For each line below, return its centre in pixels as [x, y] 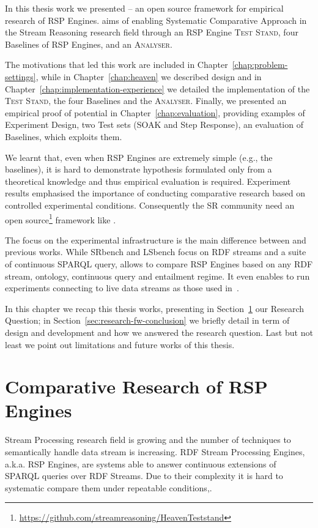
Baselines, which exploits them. [64, 136]
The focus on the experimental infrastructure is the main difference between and [156, 240]
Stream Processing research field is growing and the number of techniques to [148, 440]
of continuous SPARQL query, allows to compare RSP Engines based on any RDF [159, 263]
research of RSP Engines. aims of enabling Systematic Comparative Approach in [156, 20]
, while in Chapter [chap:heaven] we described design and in [149, 76]
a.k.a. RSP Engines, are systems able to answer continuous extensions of [141, 463]
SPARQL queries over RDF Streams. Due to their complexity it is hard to [144, 476]
